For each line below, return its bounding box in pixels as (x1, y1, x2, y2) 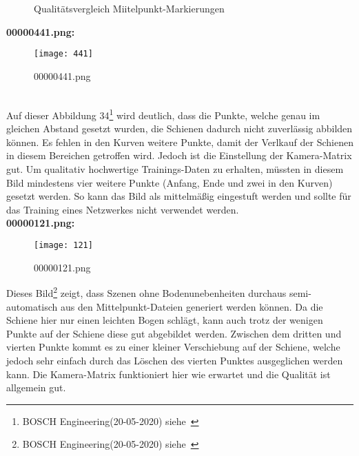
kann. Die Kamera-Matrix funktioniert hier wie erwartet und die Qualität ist (6, 366, 331, 381)
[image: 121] (34, 240, 93, 251)
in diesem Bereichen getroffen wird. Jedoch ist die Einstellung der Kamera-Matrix (6, 148, 352, 163)
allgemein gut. (6, 380, 66, 395)
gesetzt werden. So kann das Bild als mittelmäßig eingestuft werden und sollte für (6, 189, 351, 203)
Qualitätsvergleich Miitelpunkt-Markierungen (34, 1, 225, 15)
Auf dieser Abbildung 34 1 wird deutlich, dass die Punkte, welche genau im (6, 106, 320, 122)
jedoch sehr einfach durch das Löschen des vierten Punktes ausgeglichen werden (6, 353, 343, 367)
